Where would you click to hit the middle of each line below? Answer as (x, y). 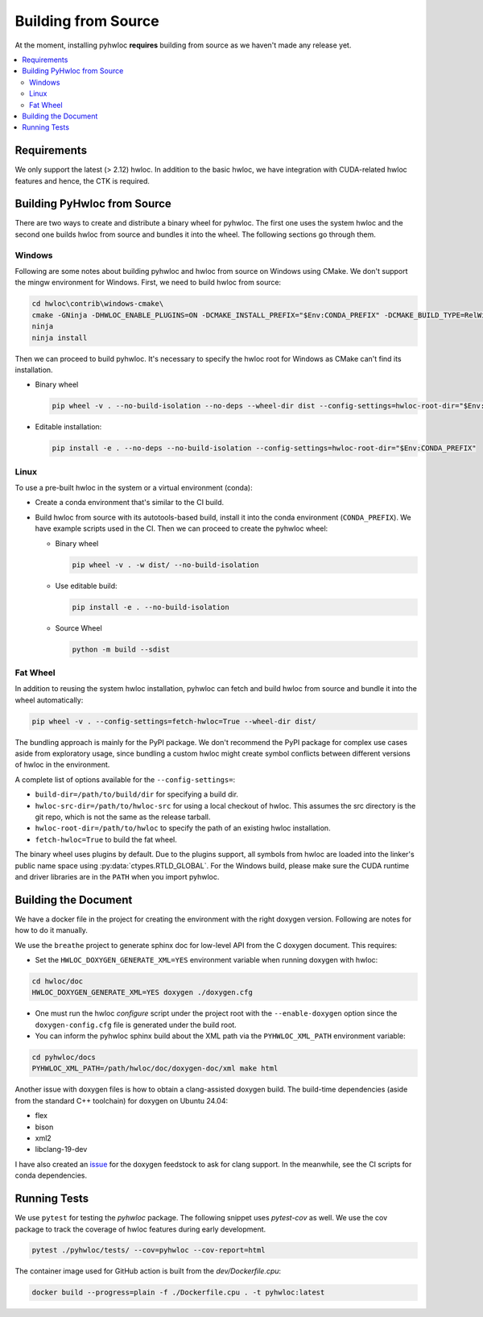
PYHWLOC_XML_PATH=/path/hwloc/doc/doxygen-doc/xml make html (155, 1069)
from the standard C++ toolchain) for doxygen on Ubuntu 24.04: (122, 1100)
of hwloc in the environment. (62, 764)
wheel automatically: (49, 700)
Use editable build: (86, 586)
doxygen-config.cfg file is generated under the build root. (136, 1025)
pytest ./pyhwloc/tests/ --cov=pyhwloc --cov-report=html (149, 1250)
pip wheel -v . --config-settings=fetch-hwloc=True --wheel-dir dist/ (174, 721)
